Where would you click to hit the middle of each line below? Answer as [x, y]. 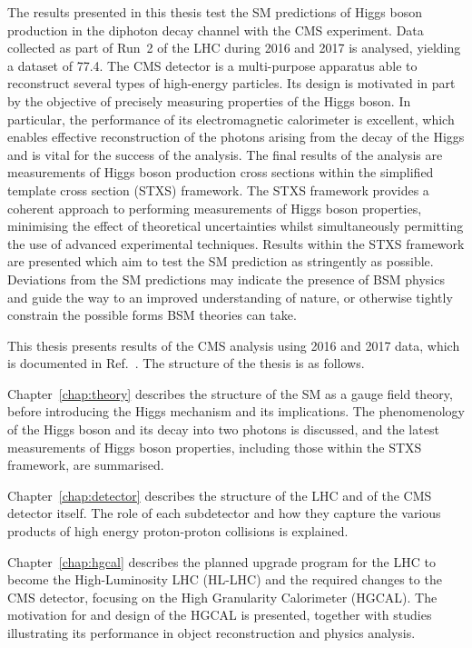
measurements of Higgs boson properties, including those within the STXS [215, 447]
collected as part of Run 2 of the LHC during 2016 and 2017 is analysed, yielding [234, 48]
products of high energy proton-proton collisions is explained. [178, 531]
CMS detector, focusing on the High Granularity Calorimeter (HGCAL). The [222, 597]
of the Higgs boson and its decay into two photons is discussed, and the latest [223, 429]
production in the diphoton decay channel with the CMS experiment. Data [216, 30]
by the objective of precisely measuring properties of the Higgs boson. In [209, 100]
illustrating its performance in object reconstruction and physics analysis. [211, 633]
